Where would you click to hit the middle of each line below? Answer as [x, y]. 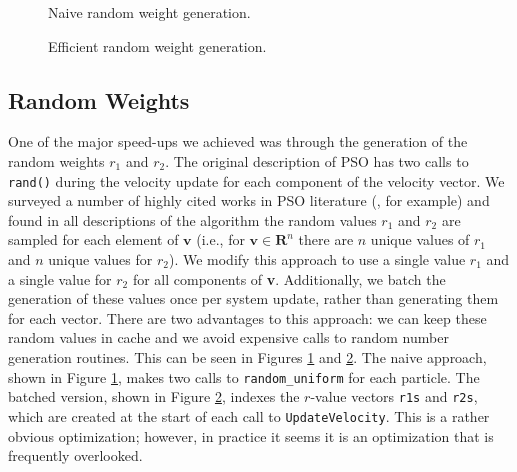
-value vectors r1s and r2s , [394, 396]
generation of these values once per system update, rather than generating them [253, 298]
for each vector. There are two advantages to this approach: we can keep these [247, 317]
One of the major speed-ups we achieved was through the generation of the [238, 141]
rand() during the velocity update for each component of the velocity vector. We [256, 180]
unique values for [100, 259]
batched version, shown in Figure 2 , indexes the [154, 396]
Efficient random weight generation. [157, 45]
